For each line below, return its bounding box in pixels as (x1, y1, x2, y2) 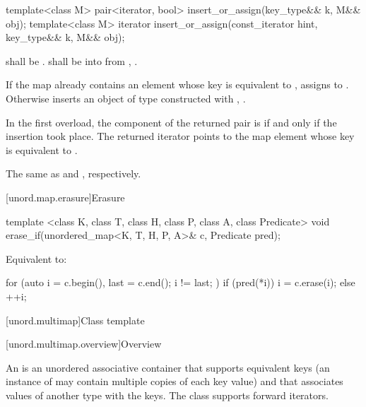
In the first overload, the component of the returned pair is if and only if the (6, 114, 337, 129)
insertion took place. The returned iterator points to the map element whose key (6, 129, 355, 143)
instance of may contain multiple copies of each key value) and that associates (6, 374, 343, 389)
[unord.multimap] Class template (6, 312, 145, 327)
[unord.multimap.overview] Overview (6, 336, 162, 351)
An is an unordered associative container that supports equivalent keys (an (6, 360, 330, 374)
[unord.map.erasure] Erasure (6, 189, 125, 204)
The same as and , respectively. (6, 166, 141, 181)
